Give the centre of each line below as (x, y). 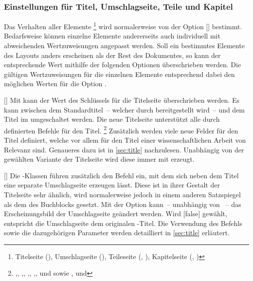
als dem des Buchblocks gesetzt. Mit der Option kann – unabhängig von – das (123, 204)
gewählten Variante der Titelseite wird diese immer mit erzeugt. (99, 159)
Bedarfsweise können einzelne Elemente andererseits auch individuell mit (112, 36)
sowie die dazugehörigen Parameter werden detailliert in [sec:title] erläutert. (117, 233)
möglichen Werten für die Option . (55, 84)
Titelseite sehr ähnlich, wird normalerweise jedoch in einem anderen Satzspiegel (122, 195)
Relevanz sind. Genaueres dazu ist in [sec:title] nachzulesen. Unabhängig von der (124, 149)
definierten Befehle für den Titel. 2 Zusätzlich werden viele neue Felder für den (121, 130)
